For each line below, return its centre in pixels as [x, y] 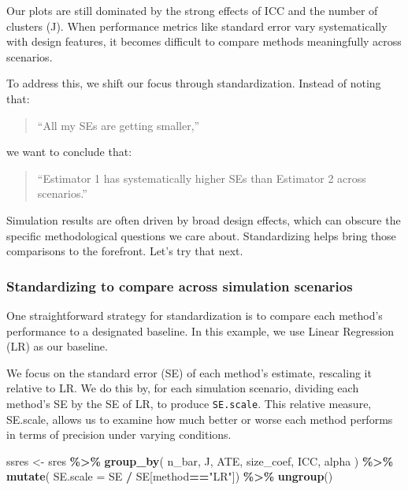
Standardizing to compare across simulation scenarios [180, 286]
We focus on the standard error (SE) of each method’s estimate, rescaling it [189, 372]
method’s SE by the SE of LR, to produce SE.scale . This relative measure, [189, 403]
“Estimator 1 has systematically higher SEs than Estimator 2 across [202, 178]
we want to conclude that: [69, 152]
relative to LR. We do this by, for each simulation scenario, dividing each [183, 388]
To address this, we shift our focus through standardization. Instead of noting [194, 83]
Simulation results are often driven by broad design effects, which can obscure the [204, 219]
